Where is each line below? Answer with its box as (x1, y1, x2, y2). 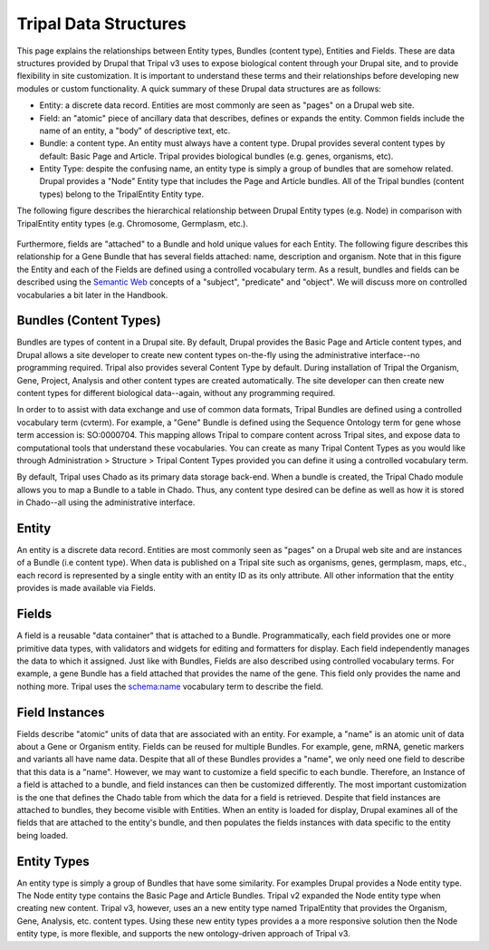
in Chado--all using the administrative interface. (16, 497, 196, 508)
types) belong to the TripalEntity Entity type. (39, 189, 205, 199)
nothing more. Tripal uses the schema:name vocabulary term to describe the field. (16, 681, 323, 692)
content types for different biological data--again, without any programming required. (16, 388, 336, 399)
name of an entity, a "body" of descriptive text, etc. (39, 125, 231, 136)
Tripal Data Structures (16, 14, 187, 34)
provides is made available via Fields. (16, 583, 156, 594)
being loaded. (16, 829, 69, 840)
